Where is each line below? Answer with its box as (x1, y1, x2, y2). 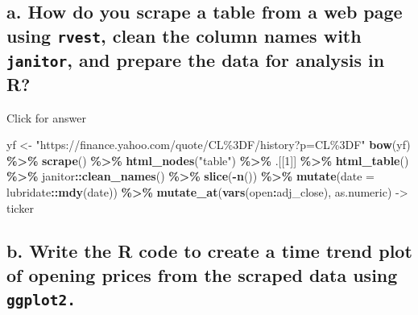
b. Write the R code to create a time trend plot (6, 238, 412, 263)
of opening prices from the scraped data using (6, 262, 398, 287)
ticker (6, 199, 34, 216)
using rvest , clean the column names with (6, 23, 362, 48)
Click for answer (6, 109, 86, 126)
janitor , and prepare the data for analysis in (6, 47, 385, 72)
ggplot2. (6, 292, 76, 309)
